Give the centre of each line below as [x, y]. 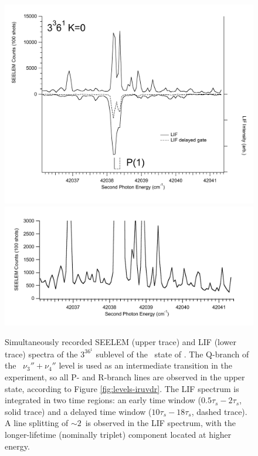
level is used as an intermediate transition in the [145, 365]
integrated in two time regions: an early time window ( [103, 400]
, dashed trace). [219, 411]
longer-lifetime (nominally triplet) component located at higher [118, 434]
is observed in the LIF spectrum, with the [160, 423]
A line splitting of [37, 423]
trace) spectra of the [41, 354]
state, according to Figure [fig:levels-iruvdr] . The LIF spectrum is [122, 388]
